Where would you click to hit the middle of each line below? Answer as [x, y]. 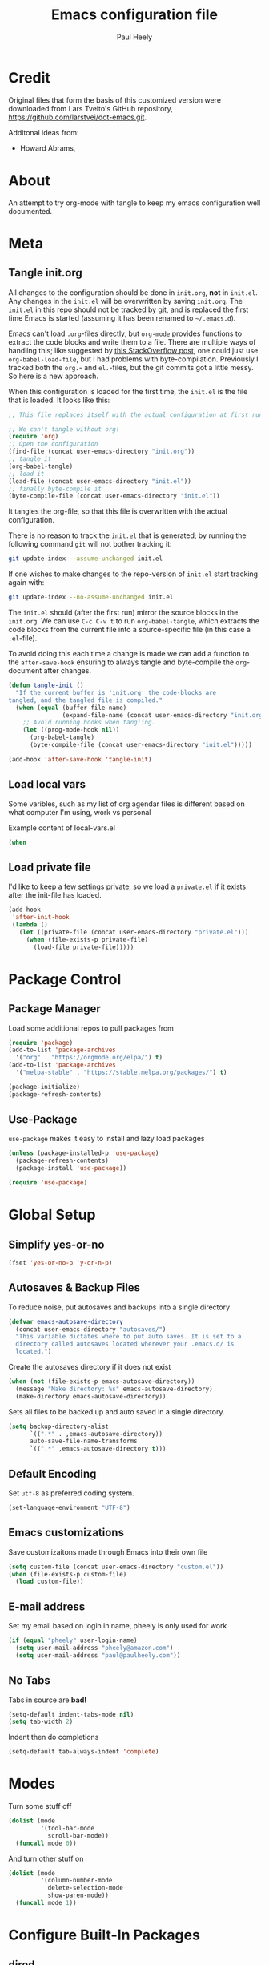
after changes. [68, 670]
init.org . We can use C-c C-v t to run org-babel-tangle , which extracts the [134, 621]
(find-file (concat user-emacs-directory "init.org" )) [102, 452]
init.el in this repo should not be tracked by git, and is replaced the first [128, 309]
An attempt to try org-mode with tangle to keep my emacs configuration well [134, 203]
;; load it [26, 474]
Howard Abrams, [48, 148]
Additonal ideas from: [44, 132]
